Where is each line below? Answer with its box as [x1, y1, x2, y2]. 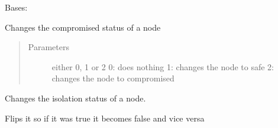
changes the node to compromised [51, 72, 174, 84]
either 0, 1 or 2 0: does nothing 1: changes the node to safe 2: [51, 60, 274, 73]
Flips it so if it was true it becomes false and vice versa [5, 111, 205, 124]
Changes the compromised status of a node [5, 21, 161, 33]
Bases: [5, 1, 28, 13]
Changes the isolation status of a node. [5, 91, 146, 104]
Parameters [28, 41, 69, 53]
